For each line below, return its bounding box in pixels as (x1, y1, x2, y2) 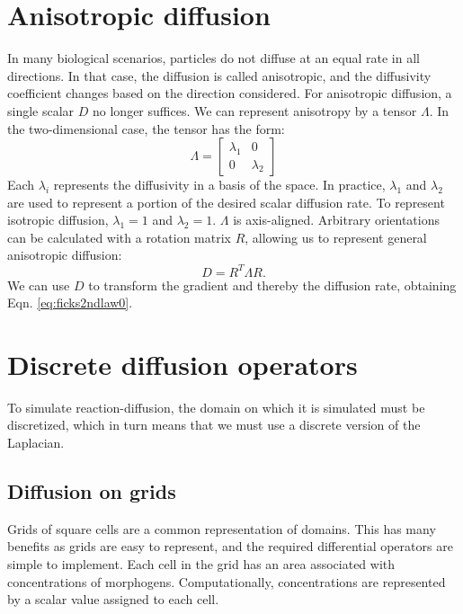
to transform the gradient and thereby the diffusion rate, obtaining (88, 275, 457, 294)
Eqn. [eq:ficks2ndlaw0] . (7, 293, 133, 312)
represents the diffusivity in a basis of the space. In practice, (53, 175, 386, 194)
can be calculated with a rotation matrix (7, 227, 231, 246)
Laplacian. (7, 433, 65, 452)
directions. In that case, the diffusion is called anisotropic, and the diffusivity (7, 66, 432, 85)
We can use (7, 275, 70, 294)
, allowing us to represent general (245, 227, 427, 246)
